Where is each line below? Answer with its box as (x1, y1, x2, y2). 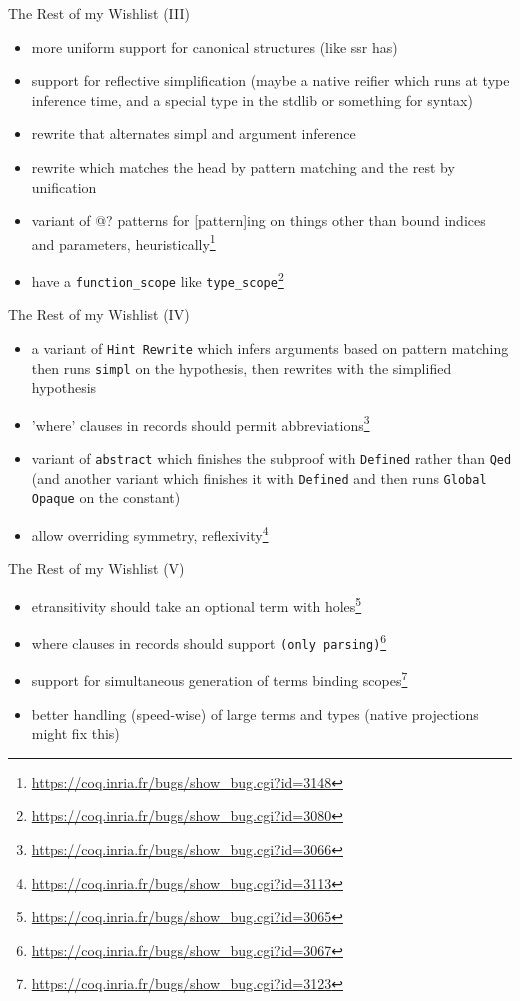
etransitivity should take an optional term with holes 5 (31, 592, 362, 616)
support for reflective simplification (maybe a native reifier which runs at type (31, 70, 510, 91)
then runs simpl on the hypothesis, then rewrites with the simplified (31, 357, 452, 378)
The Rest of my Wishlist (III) (8, 3, 191, 23)
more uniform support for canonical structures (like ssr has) (31, 36, 398, 57)
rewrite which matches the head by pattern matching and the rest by (31, 156, 455, 177)
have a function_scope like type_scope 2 (31, 268, 284, 291)
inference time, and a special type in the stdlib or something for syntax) (31, 89, 473, 110)
